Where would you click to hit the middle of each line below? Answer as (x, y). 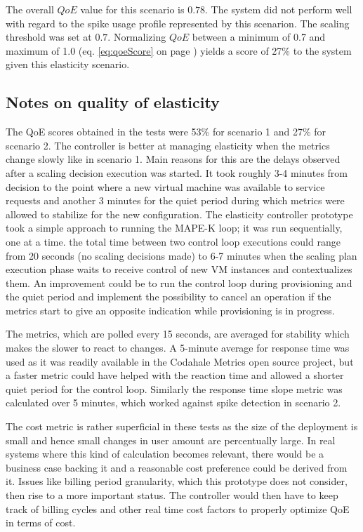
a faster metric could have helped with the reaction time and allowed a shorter (175, 375)
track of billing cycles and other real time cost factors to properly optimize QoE (178, 508)
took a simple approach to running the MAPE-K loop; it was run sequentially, (174, 228)
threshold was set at (49, 37)
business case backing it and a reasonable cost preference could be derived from (177, 467)
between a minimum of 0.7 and (259, 37)
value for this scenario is (132, 9)
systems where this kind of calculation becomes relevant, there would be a (165, 454)
